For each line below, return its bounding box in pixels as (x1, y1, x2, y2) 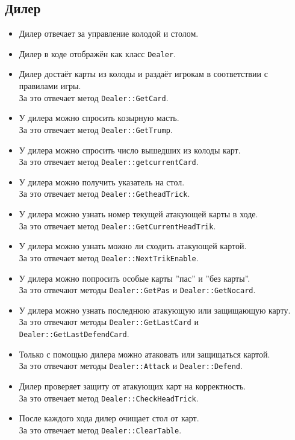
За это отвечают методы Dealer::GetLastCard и (19, 315, 199, 328)
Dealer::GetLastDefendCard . (19, 327, 129, 340)
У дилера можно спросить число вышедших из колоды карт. (19, 143, 241, 156)
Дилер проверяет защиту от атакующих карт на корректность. (19, 379, 246, 392)
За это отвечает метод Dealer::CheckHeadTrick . (19, 391, 199, 404)
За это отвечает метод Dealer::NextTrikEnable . (19, 251, 199, 264)
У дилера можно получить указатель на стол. (19, 175, 185, 188)
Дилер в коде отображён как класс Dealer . (19, 47, 176, 60)
